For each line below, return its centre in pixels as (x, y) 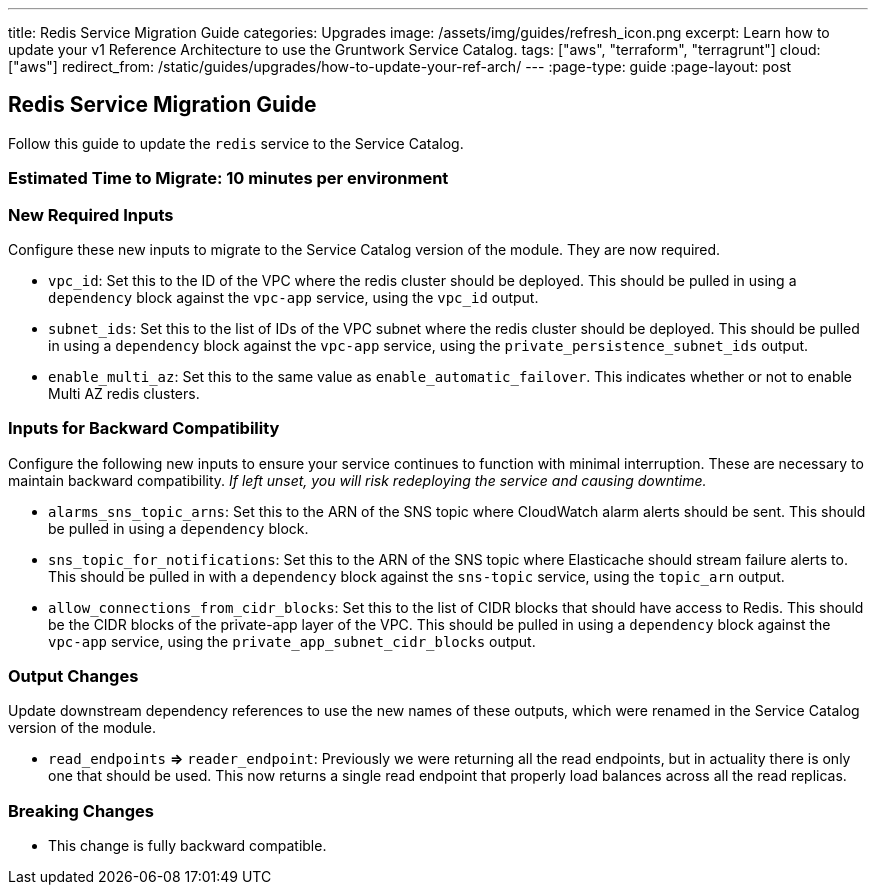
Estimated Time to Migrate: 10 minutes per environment (228, 178)
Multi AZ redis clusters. (124, 393)
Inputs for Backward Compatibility (144, 428)
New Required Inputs (91, 214)
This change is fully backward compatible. (187, 846)
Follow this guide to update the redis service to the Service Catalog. (236, 143)
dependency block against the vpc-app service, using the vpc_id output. (293, 297)
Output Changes (73, 676)
